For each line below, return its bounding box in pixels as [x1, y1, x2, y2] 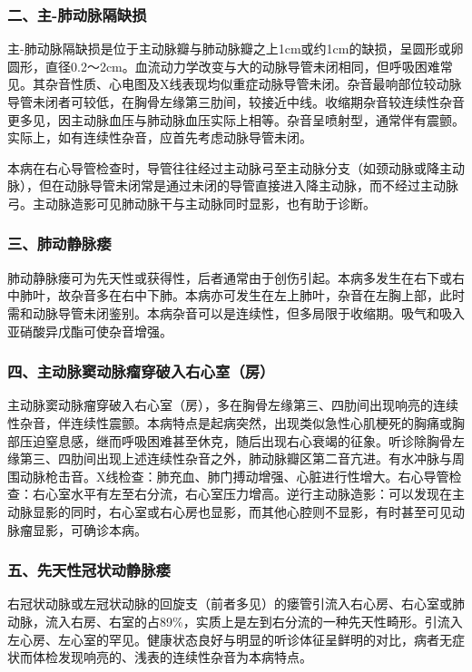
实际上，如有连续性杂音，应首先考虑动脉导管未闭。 [7, 128, 312, 147]
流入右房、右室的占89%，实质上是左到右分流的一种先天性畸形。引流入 [44, 611, 463, 630]
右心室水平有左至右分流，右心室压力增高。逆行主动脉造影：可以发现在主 [32, 484, 465, 503]
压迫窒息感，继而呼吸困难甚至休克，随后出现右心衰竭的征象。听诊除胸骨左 [19, 431, 465, 450]
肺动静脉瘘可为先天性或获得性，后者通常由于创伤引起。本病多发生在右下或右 [7, 268, 465, 287]
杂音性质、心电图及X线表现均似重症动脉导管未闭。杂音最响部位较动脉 [44, 74, 462, 93]
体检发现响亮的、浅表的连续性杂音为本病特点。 [32, 648, 312, 667]
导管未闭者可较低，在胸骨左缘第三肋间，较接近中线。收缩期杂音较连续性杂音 [7, 93, 465, 111]
